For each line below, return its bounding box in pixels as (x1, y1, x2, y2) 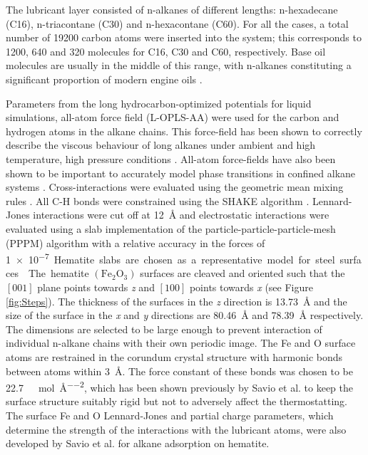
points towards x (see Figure (189, 279, 313, 294)
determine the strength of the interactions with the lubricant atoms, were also (6, 422, 347, 436)
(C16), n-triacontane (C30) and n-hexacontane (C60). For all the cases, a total (6, 16, 349, 31)
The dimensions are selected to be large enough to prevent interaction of (6, 321, 322, 336)
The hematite (28, 266, 89, 281)
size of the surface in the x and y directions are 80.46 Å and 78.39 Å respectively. (6, 308, 364, 323)
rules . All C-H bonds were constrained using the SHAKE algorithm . (6, 193, 310, 208)
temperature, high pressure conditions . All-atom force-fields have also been (6, 151, 336, 166)
